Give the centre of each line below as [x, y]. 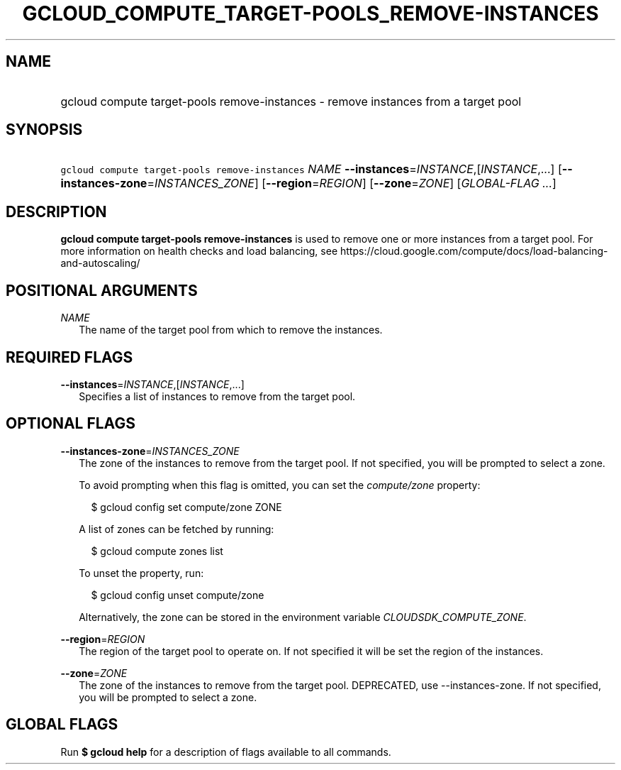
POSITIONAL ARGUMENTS [102, 290]
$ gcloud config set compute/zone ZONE [186, 507]
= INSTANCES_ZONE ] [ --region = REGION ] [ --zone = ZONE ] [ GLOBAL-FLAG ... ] [352, 183]
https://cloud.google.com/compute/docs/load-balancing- [474, 251]
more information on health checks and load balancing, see [199, 251]
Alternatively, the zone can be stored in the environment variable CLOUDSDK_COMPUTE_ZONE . [303, 617]
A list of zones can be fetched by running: [177, 529]
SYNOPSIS [44, 130]
